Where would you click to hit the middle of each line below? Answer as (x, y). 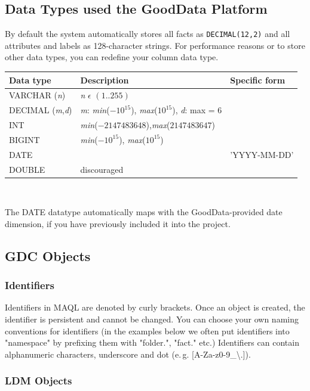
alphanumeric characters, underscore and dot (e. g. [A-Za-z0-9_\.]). (128, 354)
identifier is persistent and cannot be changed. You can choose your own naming (152, 319)
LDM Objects (39, 381)
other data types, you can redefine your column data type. (112, 57)
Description (105, 80)
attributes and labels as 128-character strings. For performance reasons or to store (155, 45)
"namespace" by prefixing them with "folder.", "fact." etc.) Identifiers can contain (152, 342)
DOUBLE (27, 169)
